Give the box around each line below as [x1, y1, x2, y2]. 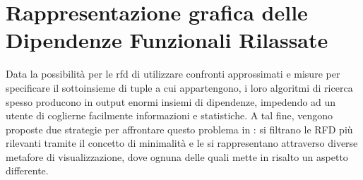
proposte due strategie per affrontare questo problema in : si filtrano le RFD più [6, 121, 353, 136]
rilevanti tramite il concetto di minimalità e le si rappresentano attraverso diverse [6, 136, 358, 150]
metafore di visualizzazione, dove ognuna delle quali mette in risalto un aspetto [6, 149, 348, 164]
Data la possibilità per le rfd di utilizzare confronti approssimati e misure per [6, 66, 340, 81]
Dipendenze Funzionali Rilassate [6, 25, 328, 54]
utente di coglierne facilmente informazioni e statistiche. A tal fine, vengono [6, 108, 333, 123]
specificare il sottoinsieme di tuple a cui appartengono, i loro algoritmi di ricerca [6, 80, 353, 95]
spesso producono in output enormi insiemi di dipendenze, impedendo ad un [6, 94, 336, 109]
